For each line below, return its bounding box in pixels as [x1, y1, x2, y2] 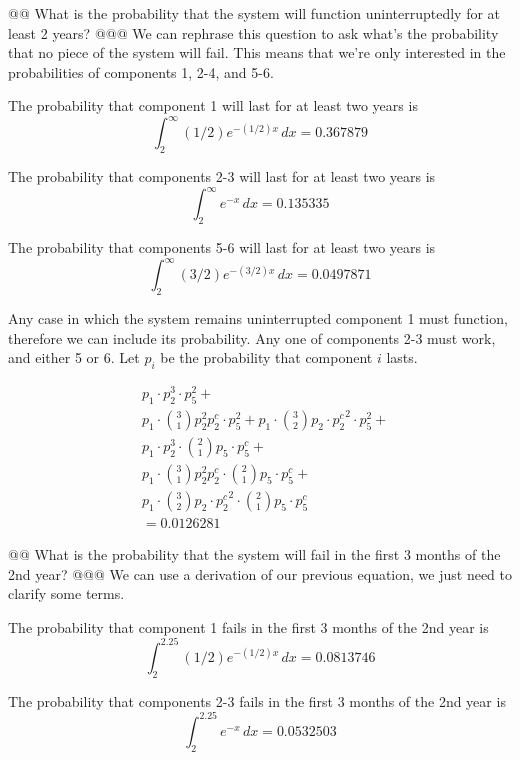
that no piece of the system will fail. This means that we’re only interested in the [8, 42, 506, 63]
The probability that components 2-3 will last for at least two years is [8, 166, 436, 187]
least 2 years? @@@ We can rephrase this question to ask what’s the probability [8, 22, 499, 43]
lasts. [386, 347, 418, 368]
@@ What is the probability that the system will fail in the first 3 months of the [8, 544, 501, 565]
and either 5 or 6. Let [8, 347, 140, 368]
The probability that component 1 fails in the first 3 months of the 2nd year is [8, 616, 489, 637]
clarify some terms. [8, 583, 125, 604]
